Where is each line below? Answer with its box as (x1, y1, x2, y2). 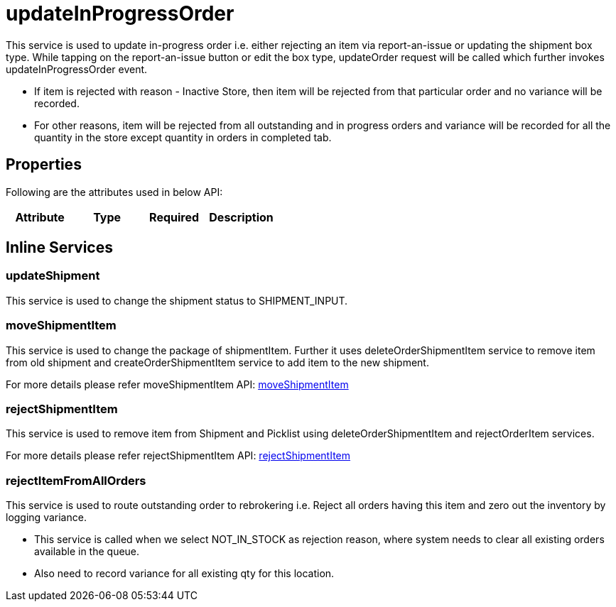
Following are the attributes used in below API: (6, 185, 223, 198)
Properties (6, 155, 82, 174)
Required (149, 209, 200, 224)
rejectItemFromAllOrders (6, 473, 146, 488)
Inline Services (6, 239, 113, 257)
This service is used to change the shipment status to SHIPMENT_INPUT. (6, 294, 348, 307)
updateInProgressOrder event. (6, 62, 148, 75)
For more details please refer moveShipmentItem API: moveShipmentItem (6, 378, 349, 390)
